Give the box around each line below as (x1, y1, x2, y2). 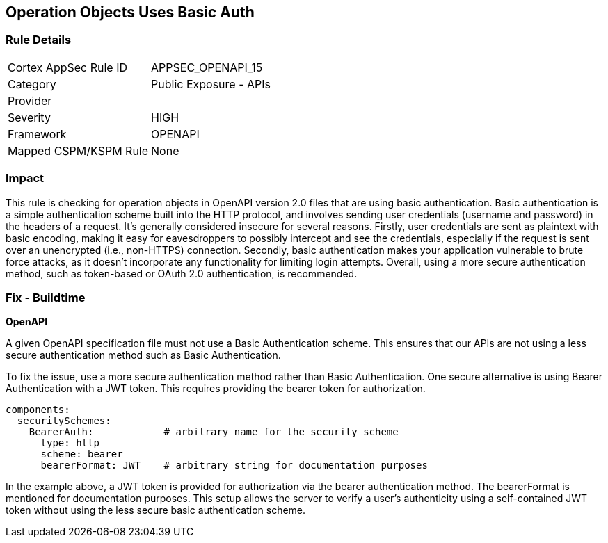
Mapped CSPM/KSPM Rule (8, 143, 149, 158)
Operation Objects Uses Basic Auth (6, 3, 255, 21)
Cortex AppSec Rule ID (8, 60, 128, 74)
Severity (8, 110, 51, 124)
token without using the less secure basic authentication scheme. (6, 504, 306, 517)
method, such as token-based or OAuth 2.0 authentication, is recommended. (6, 267, 358, 279)
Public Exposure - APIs (151, 76, 271, 91)
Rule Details (6, 33, 72, 47)
